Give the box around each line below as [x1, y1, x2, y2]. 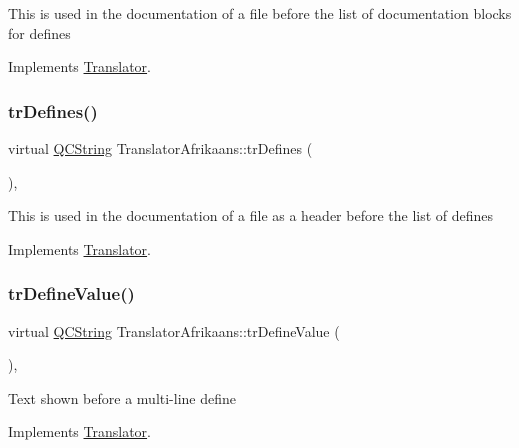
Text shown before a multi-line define [8, 387, 237, 408]
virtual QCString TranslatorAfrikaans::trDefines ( [8, 138, 313, 158]
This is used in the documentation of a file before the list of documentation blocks [8, 3, 512, 23]
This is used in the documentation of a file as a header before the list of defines [8, 205, 494, 226]
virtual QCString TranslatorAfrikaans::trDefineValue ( [8, 320, 340, 341]
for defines [8, 22, 71, 43]
